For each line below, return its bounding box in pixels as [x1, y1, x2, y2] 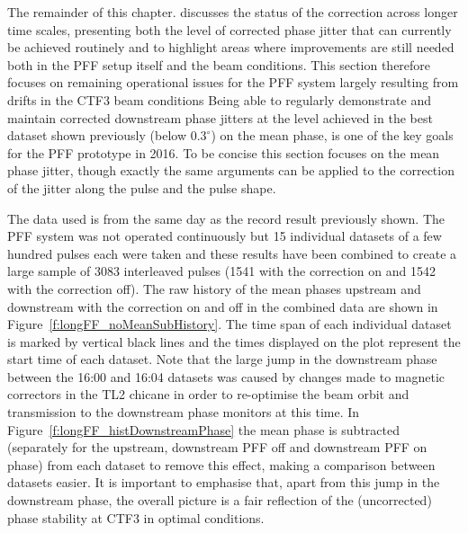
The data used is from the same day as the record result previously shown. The [7, 209, 445, 227]
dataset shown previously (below [7, 126, 186, 145]
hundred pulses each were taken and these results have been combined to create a [7, 244, 457, 262]
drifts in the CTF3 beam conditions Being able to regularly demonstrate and [7, 90, 431, 109]
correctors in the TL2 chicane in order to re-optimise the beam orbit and [7, 385, 409, 404]
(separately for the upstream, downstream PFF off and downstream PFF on [7, 438, 427, 457]
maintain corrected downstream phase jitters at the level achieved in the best [7, 108, 433, 127]
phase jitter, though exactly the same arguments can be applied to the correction [7, 161, 454, 180]
